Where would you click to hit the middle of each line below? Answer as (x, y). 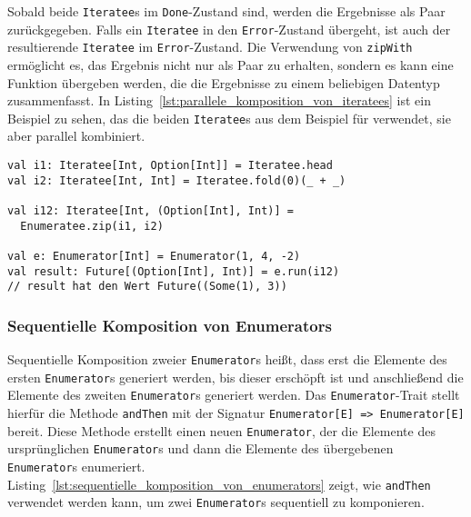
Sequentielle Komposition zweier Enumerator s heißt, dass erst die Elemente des (227, 359)
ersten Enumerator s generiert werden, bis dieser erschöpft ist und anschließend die (235, 377)
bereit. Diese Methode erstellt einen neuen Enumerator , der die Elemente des (221, 430)
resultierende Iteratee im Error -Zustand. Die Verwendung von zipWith (210, 47)
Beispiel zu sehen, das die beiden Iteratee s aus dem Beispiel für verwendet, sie (229, 118)
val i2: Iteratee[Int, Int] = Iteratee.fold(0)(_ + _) (177, 180)
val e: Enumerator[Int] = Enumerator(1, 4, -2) (154, 256)
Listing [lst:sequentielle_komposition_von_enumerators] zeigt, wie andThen (219, 484)
